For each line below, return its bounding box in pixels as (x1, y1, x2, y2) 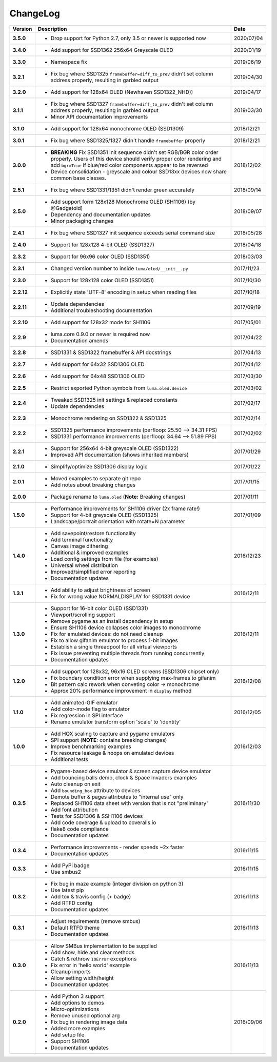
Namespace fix (50, 58, 87, 65)
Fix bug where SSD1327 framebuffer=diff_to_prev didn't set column (50, 100, 213, 107)
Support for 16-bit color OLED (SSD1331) (50, 604, 149, 612)
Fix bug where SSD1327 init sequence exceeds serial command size (50, 229, 215, 236)
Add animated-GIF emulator (50, 699, 118, 706)
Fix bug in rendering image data (50, 1018, 128, 1026)
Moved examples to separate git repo (50, 475, 141, 482)
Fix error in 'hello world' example (50, 961, 130, 969)
